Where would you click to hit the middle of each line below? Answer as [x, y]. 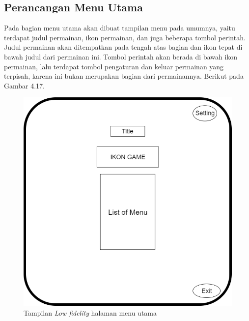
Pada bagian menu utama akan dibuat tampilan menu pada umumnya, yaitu [120, 28]
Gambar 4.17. [24, 85]
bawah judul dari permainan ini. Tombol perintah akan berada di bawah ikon [121, 56]
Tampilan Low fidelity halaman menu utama [90, 312]
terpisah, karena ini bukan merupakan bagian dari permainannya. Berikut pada [124, 76]
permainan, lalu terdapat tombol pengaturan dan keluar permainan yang [114, 66]
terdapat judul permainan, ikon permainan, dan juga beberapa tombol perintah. [125, 37]
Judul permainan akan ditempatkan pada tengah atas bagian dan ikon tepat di [123, 47]
